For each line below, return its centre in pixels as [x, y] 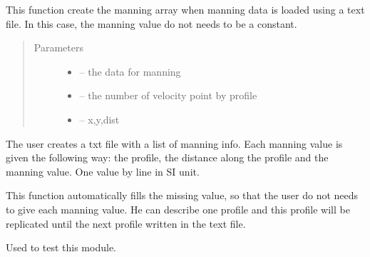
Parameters [58, 47]
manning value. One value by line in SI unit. [103, 171]
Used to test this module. [61, 247]
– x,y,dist [99, 119]
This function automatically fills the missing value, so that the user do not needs [182, 195]
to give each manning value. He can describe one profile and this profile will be [178, 209]
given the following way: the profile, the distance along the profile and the [167, 157]
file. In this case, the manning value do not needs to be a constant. [151, 23]
